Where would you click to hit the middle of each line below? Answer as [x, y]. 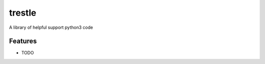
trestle [23, 13]
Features [23, 41]
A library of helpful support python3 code [51, 27]
